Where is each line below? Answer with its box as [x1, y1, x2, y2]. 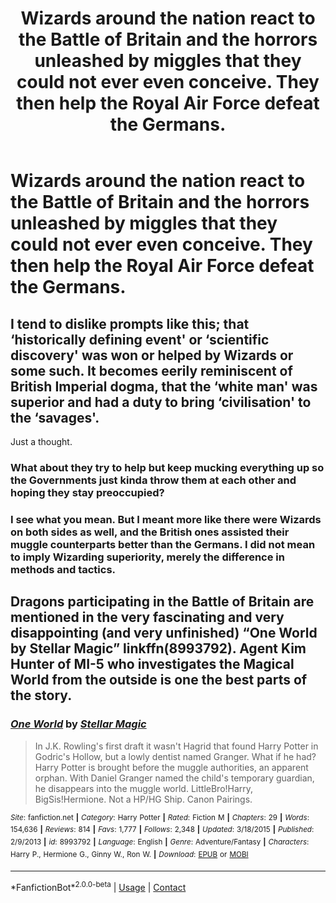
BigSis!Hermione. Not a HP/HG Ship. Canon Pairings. [34, 793, 253, 805]
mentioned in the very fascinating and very [10, 609, 285, 626]
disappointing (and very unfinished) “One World [10, 625, 318, 642]
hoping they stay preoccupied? [10, 485, 165, 499]
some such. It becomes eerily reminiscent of [10, 362, 293, 379]
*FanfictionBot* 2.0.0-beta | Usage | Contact [10, 880, 187, 893]
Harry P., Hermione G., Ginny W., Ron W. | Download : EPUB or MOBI [10, 849, 249, 859]
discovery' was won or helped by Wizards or [10, 347, 294, 364]
